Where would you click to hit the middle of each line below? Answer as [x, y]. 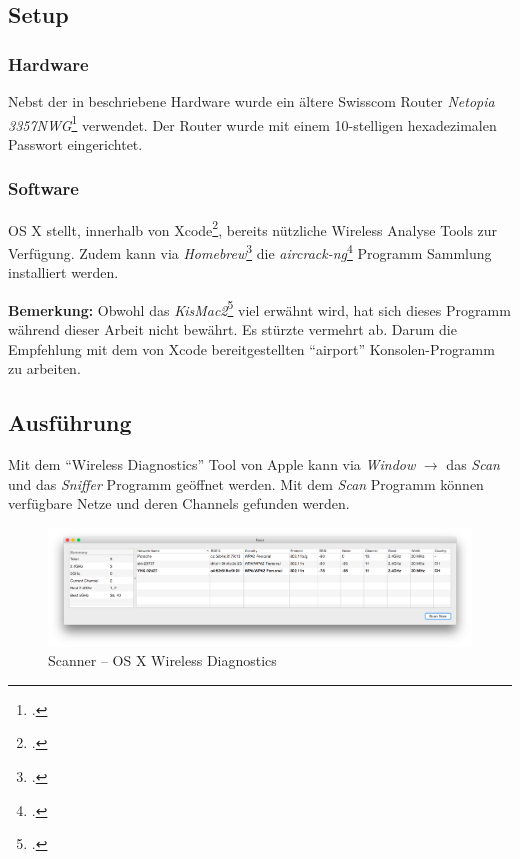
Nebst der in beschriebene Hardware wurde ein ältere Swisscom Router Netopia [251, 101]
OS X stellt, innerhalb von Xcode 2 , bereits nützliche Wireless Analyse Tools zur [253, 228]
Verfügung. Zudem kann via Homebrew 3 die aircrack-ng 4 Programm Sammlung [250, 251]
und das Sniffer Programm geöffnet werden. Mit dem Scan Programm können [246, 483]
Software [43, 188]
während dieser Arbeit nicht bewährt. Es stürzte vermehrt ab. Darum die [232, 329]
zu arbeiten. [44, 368]
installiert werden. [63, 272]
